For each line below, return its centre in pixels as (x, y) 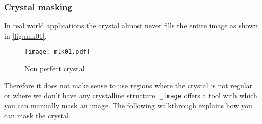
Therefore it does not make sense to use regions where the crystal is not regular (128, 85)
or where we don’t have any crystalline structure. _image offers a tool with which (131, 95)
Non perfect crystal (55, 68)
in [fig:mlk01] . (25, 35)
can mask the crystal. (37, 115)
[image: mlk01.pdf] (57, 52)
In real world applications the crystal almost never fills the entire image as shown (131, 26)
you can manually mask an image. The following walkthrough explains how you (128, 105)
